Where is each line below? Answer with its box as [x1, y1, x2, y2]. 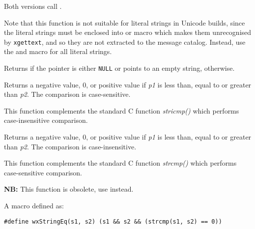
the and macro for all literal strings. [4, 46, 112, 57]
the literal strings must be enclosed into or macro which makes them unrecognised [4, 27, 252, 37]
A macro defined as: [4, 200, 64, 211]
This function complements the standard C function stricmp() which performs [4, 105, 239, 115]
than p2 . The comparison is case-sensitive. [4, 89, 131, 99]
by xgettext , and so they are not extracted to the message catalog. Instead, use [4, 36, 246, 47]
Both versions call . [4, 1, 62, 11]
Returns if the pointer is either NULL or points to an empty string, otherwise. [4, 63, 235, 73]
